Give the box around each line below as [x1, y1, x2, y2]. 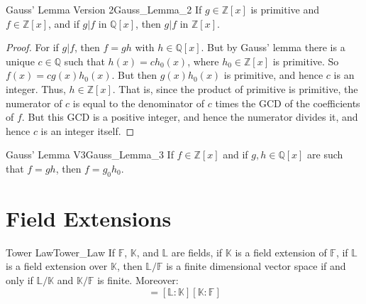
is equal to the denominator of [72, 95, 205, 110]
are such [307, 147, 343, 162]
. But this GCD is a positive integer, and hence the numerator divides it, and [21, 109, 358, 124]
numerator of [6, 95, 62, 110]
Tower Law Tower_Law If [6, 244, 116, 259]
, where [187, 53, 219, 68]
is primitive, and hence [223, 67, 323, 82]
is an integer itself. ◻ [40, 123, 135, 138]
